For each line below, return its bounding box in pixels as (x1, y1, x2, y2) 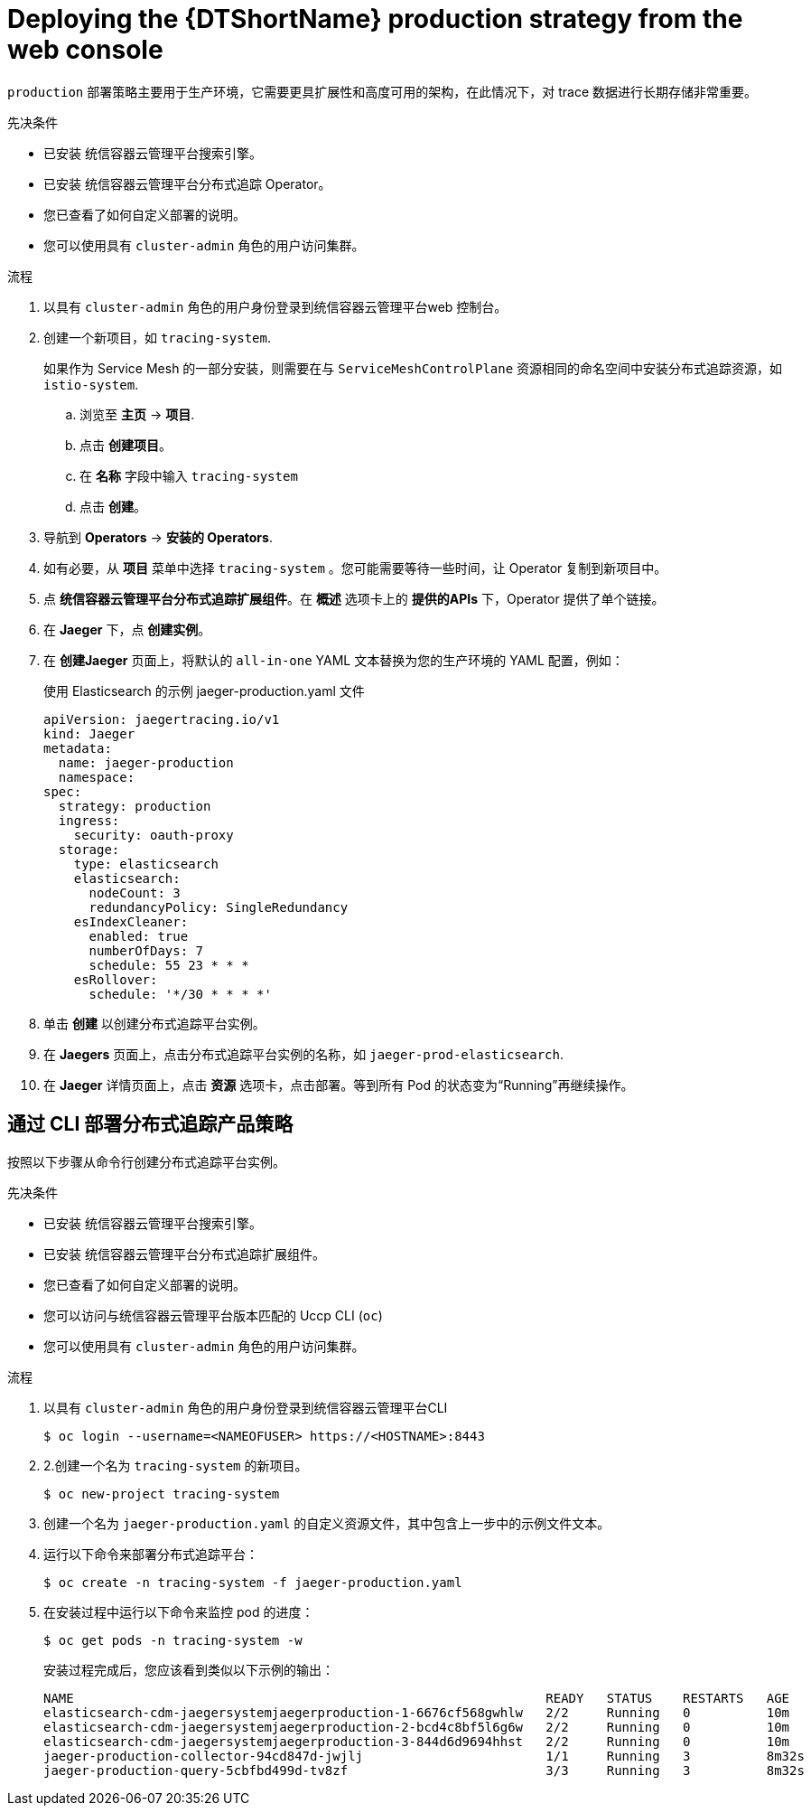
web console (7, 34, 163, 65)
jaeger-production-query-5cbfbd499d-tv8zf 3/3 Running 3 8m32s (43, 1762, 805, 1778)
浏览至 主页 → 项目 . (79, 406, 195, 422)
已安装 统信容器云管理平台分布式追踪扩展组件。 (43, 1245, 325, 1262)
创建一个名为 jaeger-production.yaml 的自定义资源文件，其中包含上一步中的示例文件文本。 (43, 1515, 611, 1531)
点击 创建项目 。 (79, 437, 172, 453)
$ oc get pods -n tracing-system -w (43, 1632, 303, 1648)
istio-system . (43, 376, 139, 392)
